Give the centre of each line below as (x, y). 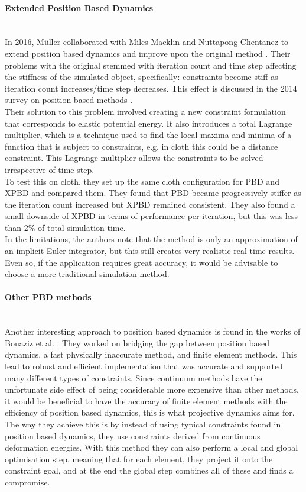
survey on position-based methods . (69, 100)
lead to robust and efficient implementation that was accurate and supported (144, 366)
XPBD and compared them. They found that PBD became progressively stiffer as (153, 193)
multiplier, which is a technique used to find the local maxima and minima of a (148, 135)
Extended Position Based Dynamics (79, 7)
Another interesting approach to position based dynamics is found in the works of (153, 331)
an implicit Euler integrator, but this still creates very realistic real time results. (150, 251)
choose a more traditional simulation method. (87, 274)
